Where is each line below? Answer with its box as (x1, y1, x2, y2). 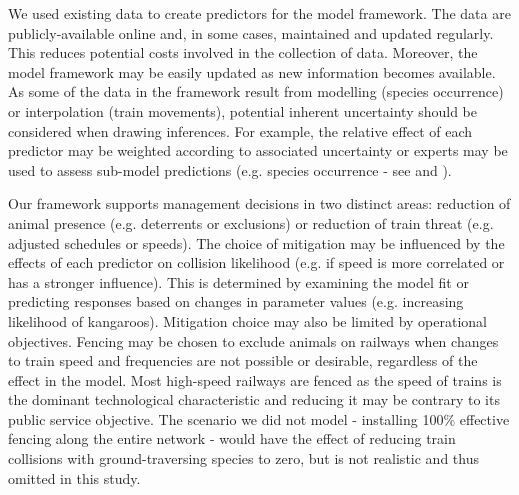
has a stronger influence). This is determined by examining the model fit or (8, 271, 469, 292)
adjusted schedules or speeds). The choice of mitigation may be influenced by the (8, 232, 505, 253)
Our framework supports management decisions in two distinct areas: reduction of (8, 193, 511, 214)
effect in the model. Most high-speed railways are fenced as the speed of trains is (8, 369, 502, 390)
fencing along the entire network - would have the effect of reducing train (8, 428, 456, 449)
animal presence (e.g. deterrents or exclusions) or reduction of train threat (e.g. (8, 212, 494, 233)
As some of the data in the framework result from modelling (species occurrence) (8, 81, 504, 102)
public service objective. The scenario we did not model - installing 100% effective (8, 408, 510, 429)
